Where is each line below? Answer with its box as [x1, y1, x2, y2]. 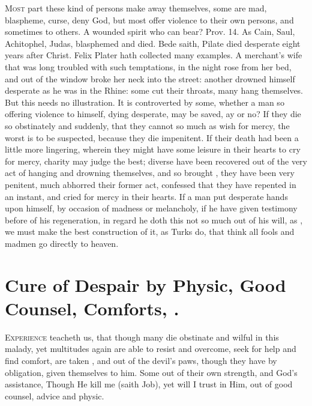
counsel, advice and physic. [5, 389, 104, 402]
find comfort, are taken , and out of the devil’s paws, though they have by [5, 354, 277, 366]
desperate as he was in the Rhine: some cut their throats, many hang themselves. [5, 84, 304, 97]
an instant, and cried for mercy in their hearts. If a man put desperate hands [5, 190, 288, 202]
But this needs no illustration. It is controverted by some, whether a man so [5, 95, 284, 108]
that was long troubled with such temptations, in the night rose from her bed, [5, 60, 292, 73]
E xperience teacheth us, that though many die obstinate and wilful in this [5, 330, 279, 343]
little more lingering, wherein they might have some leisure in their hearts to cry [5, 143, 301, 156]
